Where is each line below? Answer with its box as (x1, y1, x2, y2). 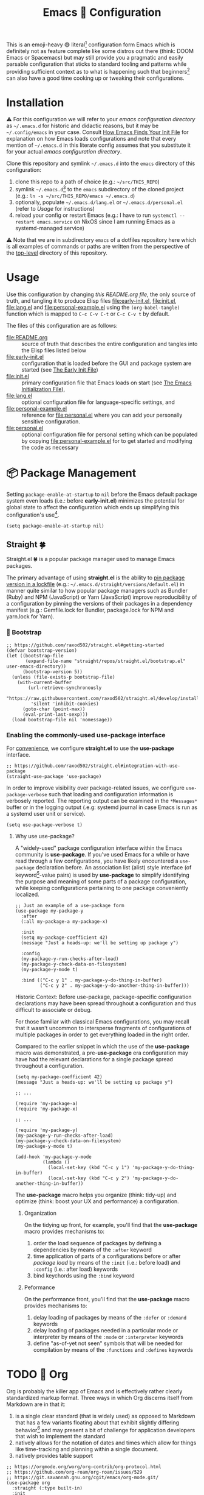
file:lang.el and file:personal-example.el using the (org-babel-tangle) (6, 304, 180, 311)
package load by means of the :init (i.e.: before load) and (33, 1259, 181, 1266)
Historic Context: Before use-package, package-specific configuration (15, 993, 192, 1000)
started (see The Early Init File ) (21, 366, 98, 373)
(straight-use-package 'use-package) (6, 774, 102, 780)
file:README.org (6, 334, 48, 341)
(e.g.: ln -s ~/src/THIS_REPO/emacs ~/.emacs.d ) (15, 192, 135, 200)
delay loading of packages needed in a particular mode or (33, 1326, 178, 1334)
